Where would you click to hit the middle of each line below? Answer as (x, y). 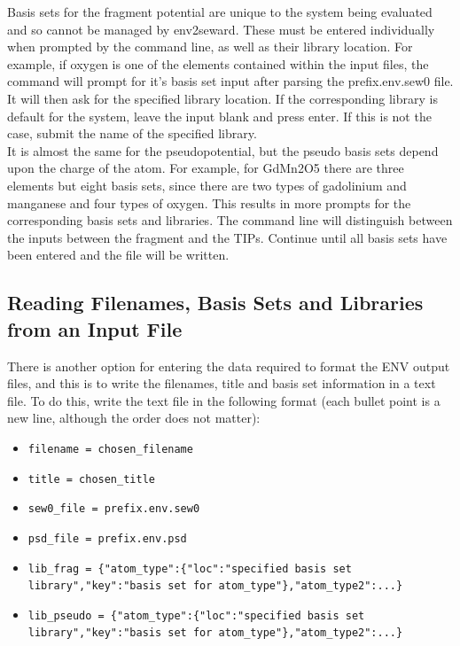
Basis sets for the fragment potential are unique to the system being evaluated (220, 12)
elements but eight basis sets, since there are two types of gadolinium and (207, 185)
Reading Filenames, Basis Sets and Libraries (215, 303)
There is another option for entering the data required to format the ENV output (229, 366)
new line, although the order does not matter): (134, 418)
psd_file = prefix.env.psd (107, 538)
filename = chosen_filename (110, 449)
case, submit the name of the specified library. (132, 133)
